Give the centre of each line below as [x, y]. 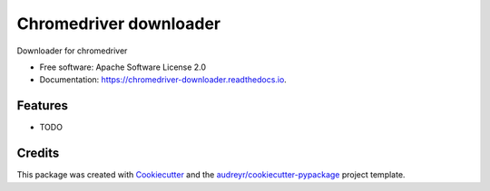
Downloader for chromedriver [72, 51]
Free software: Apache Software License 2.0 [123, 67]
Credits [38, 153]
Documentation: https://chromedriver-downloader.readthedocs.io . [163, 80]
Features [42, 105]
